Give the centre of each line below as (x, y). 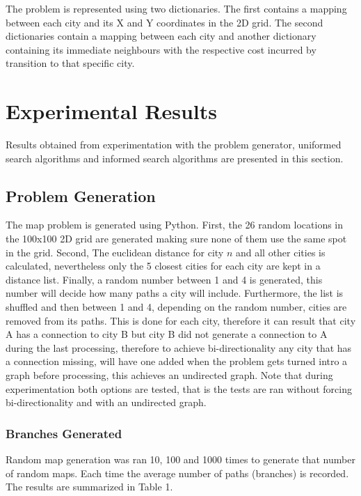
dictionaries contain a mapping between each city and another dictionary (161, 36)
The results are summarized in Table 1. (89, 487)
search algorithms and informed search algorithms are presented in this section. (175, 158)
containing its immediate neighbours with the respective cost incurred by (161, 49)
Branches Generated (64, 433)
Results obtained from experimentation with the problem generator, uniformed (174, 145)
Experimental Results (111, 111)
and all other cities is (280, 252)
